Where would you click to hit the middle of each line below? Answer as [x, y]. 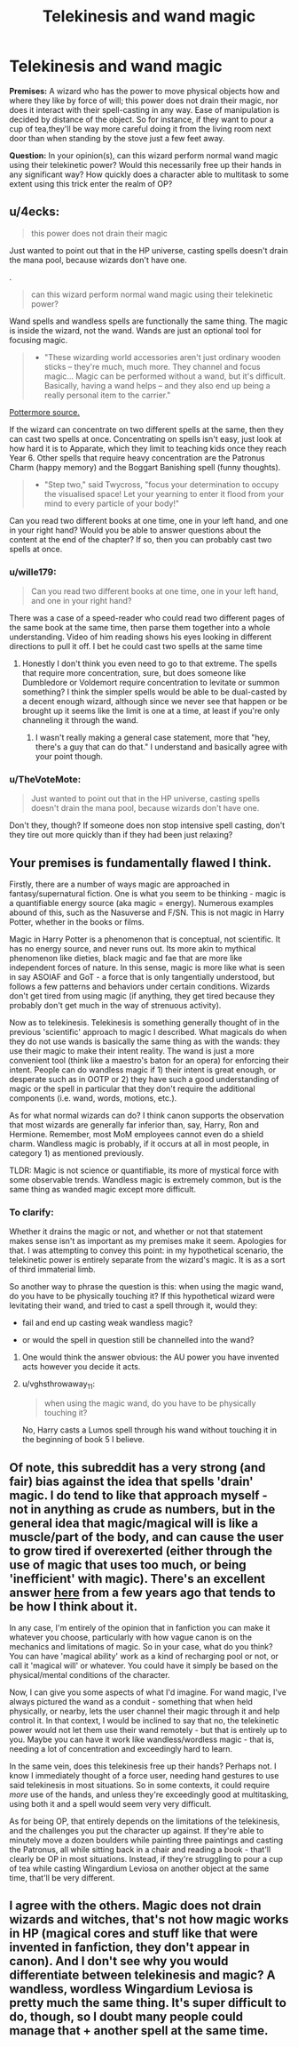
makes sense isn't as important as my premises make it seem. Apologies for [148, 1241]
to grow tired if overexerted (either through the [141, 1550]
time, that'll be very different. [62, 1878]
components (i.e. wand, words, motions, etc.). [93, 1098]
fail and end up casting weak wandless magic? [107, 1323]
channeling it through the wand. [80, 720]
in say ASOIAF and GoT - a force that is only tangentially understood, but [142, 977]
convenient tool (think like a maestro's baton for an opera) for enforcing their [149, 1061]
